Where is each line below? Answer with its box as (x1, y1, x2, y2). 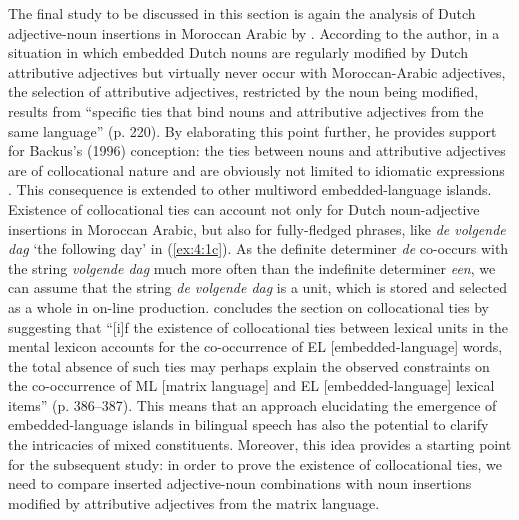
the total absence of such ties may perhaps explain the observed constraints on (8, 355, 490, 376)
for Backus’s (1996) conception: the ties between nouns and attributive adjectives (8, 140, 506, 161)
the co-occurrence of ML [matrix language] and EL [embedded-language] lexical (8, 375, 495, 396)
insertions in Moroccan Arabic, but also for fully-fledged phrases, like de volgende (8, 218, 506, 239)
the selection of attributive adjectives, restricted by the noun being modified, (8, 81, 479, 102)
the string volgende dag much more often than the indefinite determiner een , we (8, 257, 496, 278)
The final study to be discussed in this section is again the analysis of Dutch (8, 3, 476, 23)
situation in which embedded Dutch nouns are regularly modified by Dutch (8, 42, 468, 63)
